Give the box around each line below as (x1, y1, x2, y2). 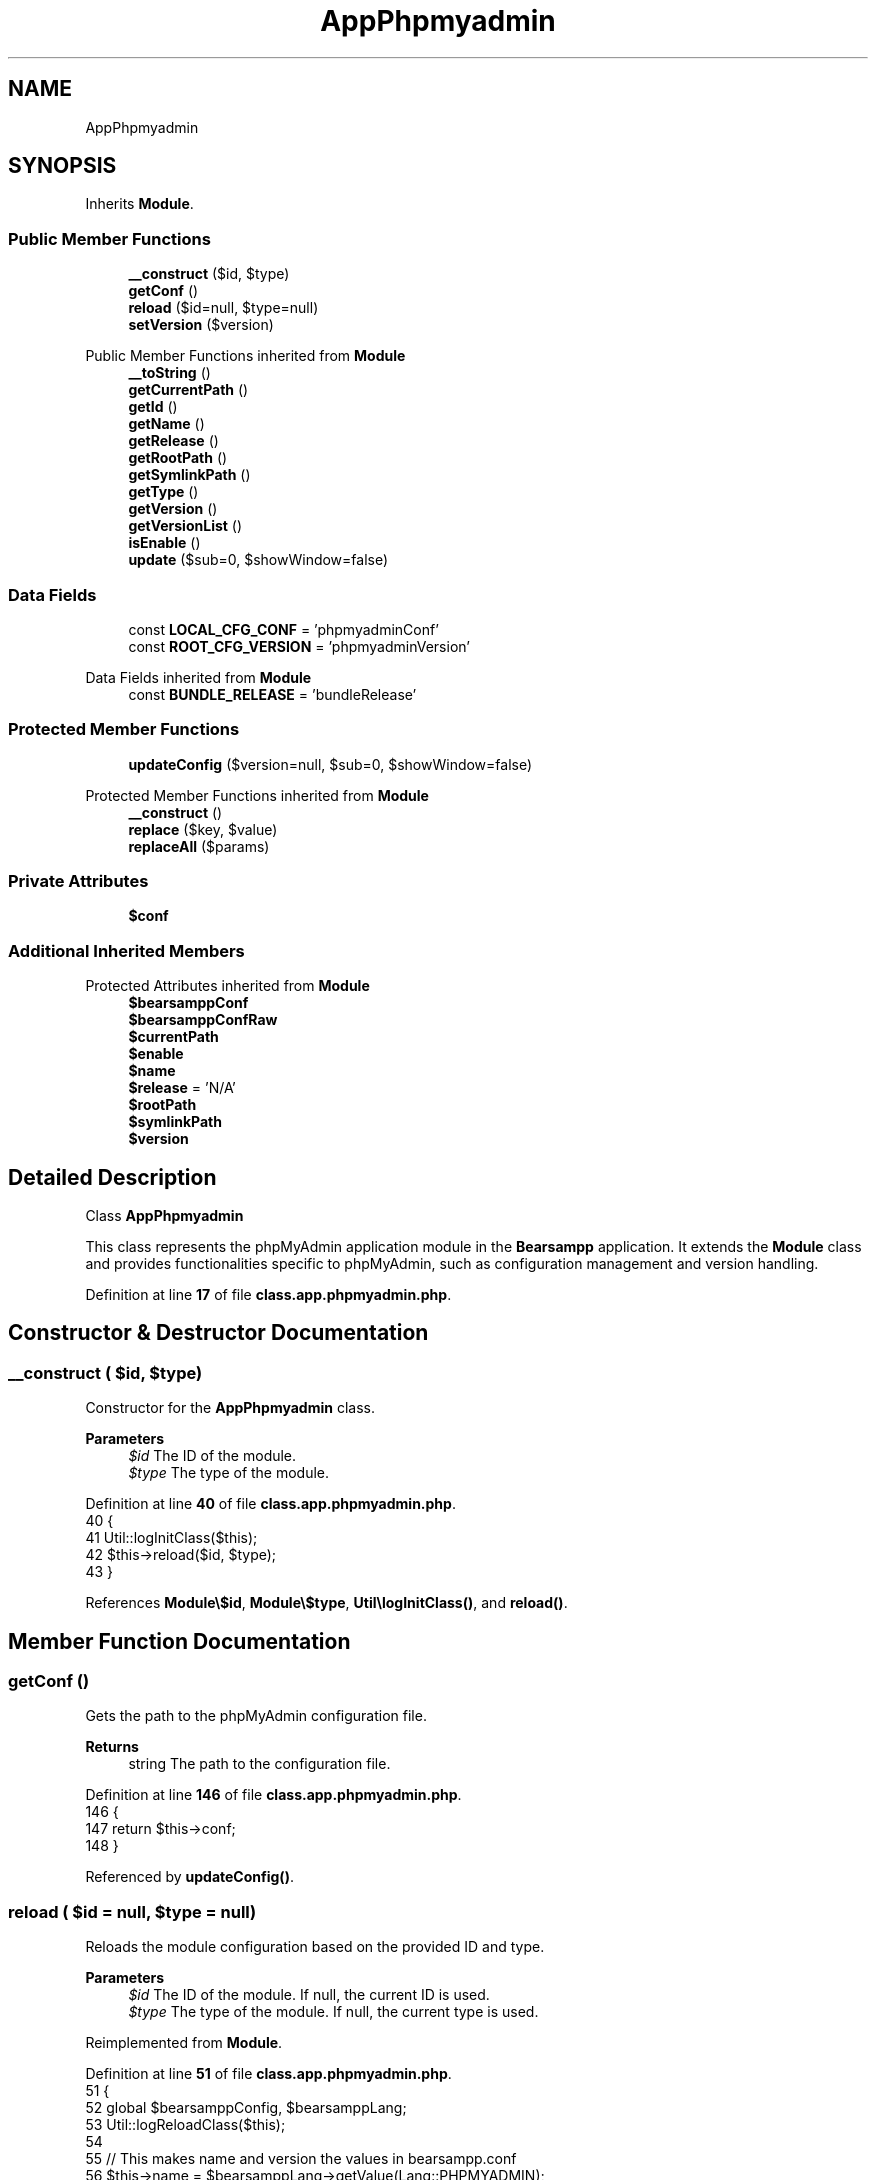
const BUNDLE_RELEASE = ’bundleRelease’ (128, 685, 417, 703)
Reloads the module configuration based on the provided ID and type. (85, 1938, 545, 1956)
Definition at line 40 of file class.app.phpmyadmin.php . (85, 1495, 456, 1513)
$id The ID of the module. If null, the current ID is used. (128, 1986, 490, 2004)
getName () (128, 415, 205, 433)
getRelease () (128, 432, 219, 450)
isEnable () (128, 534, 201, 552)
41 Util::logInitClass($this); (85, 1529, 258, 1547)
